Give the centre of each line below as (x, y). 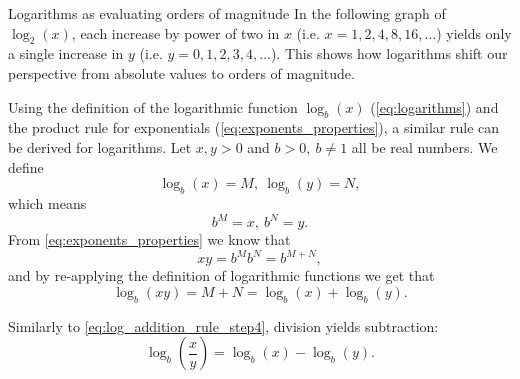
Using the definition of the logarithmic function (153, 106)
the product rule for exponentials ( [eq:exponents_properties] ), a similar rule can (254, 127)
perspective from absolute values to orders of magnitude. (181, 72)
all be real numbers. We (424, 146)
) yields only (474, 32)
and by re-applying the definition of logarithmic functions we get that (221, 275)
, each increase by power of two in (175, 32)
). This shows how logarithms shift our (389, 53)
